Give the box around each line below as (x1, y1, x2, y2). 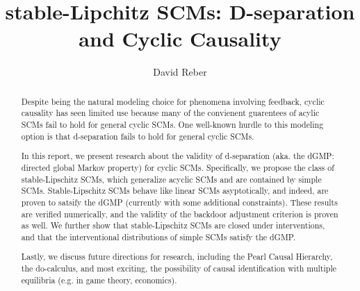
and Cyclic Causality (79, 24, 281, 53)
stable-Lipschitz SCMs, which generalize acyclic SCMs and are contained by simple (21, 173, 322, 185)
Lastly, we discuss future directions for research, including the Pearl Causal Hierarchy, (21, 251, 333, 263)
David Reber (153, 65, 207, 79)
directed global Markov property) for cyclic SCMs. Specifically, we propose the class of (21, 161, 334, 173)
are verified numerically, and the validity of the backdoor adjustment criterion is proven (21, 208, 338, 219)
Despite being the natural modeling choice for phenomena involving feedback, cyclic (21, 95, 325, 107)
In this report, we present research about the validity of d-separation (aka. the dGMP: (21, 150, 334, 162)
